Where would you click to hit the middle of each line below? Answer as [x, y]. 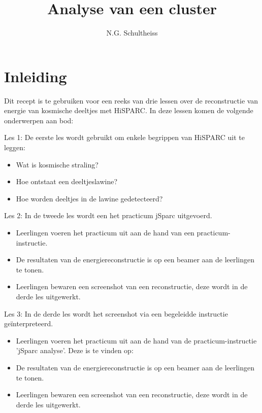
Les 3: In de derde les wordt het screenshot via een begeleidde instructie [116, 313]
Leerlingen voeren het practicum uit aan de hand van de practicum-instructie [136, 340]
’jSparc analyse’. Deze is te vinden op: [75, 350]
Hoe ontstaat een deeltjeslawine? [67, 181]
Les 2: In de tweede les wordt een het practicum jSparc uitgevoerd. [108, 215]
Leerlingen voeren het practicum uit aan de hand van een [105, 232]
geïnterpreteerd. [29, 323]
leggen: [15, 147]
